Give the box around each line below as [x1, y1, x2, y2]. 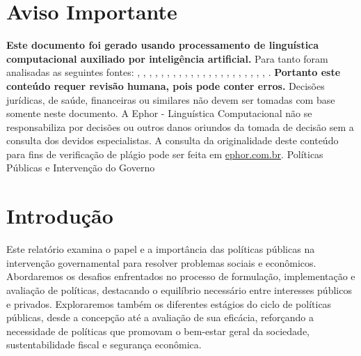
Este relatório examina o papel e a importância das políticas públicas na [6, 242, 315, 256]
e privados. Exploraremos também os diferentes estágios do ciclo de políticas [6, 296, 332, 311]
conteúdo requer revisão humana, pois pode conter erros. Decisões [6, 78, 325, 93]
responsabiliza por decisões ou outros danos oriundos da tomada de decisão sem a [6, 119, 354, 134]
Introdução [6, 201, 113, 230]
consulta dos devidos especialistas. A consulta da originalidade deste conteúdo [6, 133, 339, 148]
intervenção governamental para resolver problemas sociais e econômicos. [6, 255, 316, 270]
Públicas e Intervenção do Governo [6, 160, 155, 175]
